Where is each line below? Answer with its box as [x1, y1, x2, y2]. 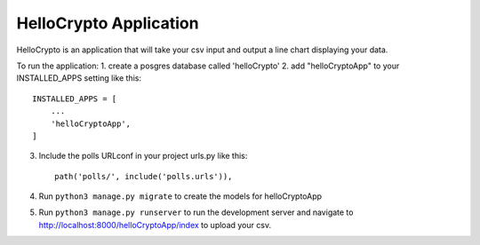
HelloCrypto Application [16, 13, 199, 33]
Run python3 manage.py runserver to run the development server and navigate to [38, 207, 354, 217]
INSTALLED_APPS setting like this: [16, 73, 142, 83]
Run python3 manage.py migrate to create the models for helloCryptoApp [38, 191, 323, 202]
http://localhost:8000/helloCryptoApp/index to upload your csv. [38, 219, 271, 230]
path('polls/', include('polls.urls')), [54, 171, 233, 181]
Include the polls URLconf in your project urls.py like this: [38, 151, 248, 162]
